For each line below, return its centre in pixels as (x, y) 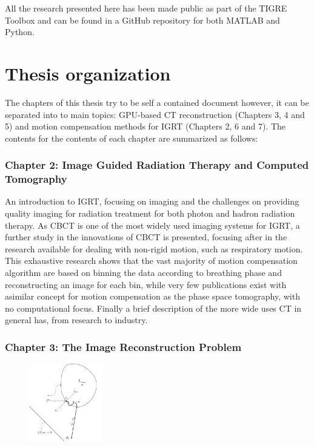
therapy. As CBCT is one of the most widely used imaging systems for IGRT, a (152, 225)
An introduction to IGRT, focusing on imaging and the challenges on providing (152, 201)
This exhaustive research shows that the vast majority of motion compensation (151, 261)
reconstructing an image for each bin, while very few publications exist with (146, 284)
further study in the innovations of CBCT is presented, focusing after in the (146, 237)
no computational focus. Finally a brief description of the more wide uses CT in (153, 308)
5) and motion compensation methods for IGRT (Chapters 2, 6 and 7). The (145, 126)
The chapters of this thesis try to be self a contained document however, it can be (157, 102)
